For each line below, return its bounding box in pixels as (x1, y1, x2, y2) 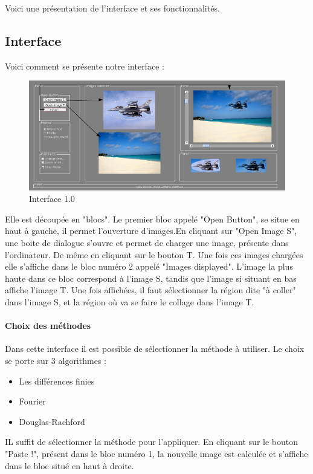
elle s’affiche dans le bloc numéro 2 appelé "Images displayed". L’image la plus (5, 260, 293, 273)
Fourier (19, 395, 46, 407)
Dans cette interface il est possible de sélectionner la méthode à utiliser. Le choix (5, 342, 305, 355)
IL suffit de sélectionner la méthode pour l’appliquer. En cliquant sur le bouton (5, 435, 298, 448)
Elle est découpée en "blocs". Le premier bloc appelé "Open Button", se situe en (5, 212, 300, 225)
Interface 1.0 (29, 192, 75, 205)
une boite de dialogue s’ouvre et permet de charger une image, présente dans (5, 236, 289, 249)
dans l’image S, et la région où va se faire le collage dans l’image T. (5, 296, 254, 308)
